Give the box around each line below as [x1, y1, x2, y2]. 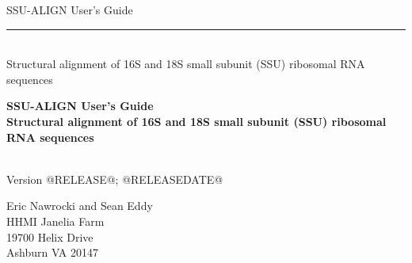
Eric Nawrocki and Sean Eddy [6, 197, 153, 214]
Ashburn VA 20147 [6, 244, 99, 261]
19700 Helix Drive [6, 228, 93, 245]
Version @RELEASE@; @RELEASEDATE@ [6, 170, 223, 187]
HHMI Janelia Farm [6, 212, 105, 229]
